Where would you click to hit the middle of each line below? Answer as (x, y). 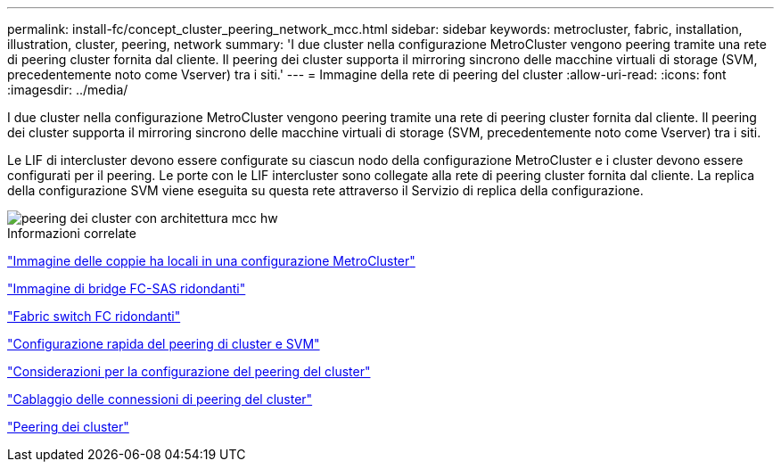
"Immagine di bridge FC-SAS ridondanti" (127, 288)
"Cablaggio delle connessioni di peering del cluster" (160, 399)
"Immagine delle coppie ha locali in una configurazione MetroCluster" (211, 261)
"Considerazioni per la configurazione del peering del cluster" (189, 371)
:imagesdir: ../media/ (68, 90)
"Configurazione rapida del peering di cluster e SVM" (164, 344)
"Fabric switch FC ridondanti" (94, 316)
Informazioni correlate (72, 233)
